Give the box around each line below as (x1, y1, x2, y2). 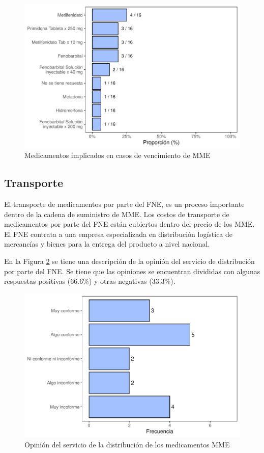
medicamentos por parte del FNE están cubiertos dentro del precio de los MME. (4, 219, 255, 229)
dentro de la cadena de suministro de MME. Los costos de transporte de (4, 208, 229, 219)
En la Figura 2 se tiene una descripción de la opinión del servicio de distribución (4, 256, 255, 267)
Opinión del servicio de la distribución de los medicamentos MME (24, 439, 230, 450)
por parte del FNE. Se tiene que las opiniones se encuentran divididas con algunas (4, 265, 260, 276)
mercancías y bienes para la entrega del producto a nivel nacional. (4, 238, 210, 249)
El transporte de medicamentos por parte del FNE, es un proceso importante (4, 199, 245, 209)
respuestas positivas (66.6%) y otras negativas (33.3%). (4, 276, 175, 286)
